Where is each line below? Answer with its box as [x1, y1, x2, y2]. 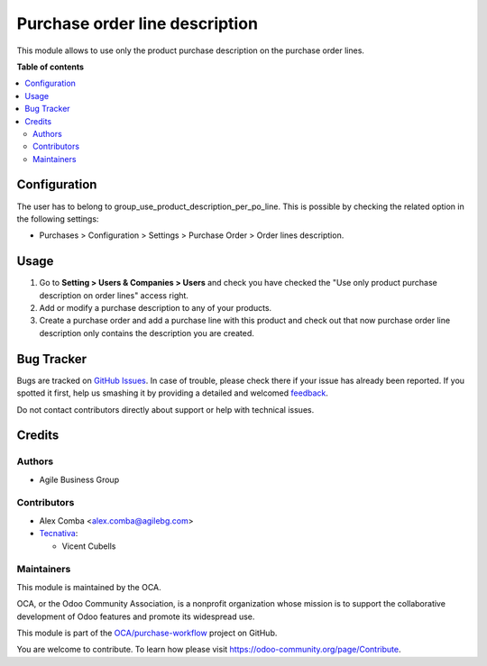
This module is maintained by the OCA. [16, 581, 161, 592]
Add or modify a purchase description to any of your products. [39, 303, 272, 314]
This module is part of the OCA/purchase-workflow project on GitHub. [16, 627, 278, 638]
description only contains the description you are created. [39, 327, 254, 338]
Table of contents [16, 61, 85, 72]
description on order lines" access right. [39, 289, 189, 301]
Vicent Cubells [61, 541, 116, 552]
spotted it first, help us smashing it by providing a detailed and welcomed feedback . [16, 388, 329, 398]
